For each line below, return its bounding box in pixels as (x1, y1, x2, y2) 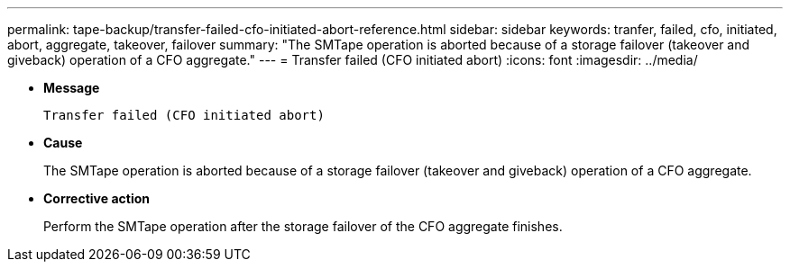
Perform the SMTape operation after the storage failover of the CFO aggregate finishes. (43, 219, 563, 234)
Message (43, 80, 100, 95)
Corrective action (43, 191, 150, 206)
